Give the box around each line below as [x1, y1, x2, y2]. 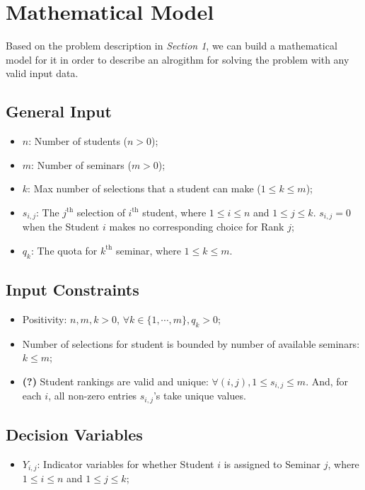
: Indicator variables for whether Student [37, 457, 214, 472]
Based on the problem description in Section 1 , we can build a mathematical [6, 38, 337, 53]
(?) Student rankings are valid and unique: [22, 373, 209, 388]
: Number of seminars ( [31, 157, 132, 172]
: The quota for [30, 243, 98, 257]
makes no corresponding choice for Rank [109, 219, 284, 234]
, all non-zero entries [48, 388, 137, 403]
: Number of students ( [28, 134, 128, 148]
